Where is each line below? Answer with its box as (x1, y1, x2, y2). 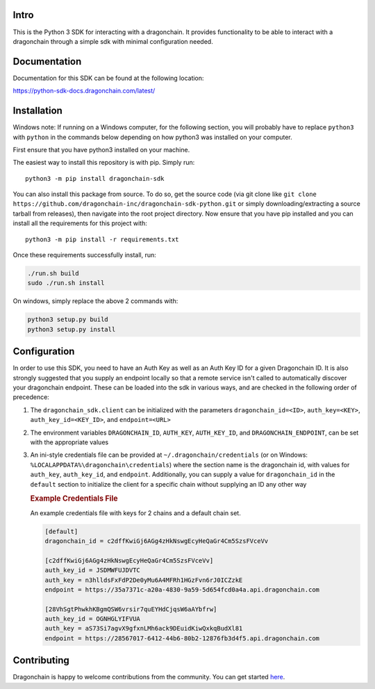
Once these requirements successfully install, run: (12, 251, 156, 259)
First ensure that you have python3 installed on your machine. (12, 145, 190, 154)
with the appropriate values (30, 438, 109, 446)
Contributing (12, 654, 69, 667)
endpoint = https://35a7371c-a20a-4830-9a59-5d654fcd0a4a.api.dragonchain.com (44, 585, 319, 594)
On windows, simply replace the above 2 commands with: (12, 297, 178, 305)
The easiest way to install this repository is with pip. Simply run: (12, 159, 195, 167)
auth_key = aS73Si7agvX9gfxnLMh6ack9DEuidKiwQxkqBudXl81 (44, 624, 243, 633)
